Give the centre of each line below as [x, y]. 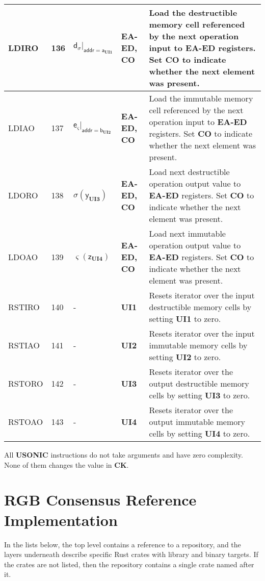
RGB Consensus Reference [100, 500]
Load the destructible [193, 12]
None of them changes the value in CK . [67, 464]
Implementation [61, 520]
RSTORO [26, 383]
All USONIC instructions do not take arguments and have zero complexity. [124, 454]
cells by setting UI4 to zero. [200, 433]
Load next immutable [187, 233]
